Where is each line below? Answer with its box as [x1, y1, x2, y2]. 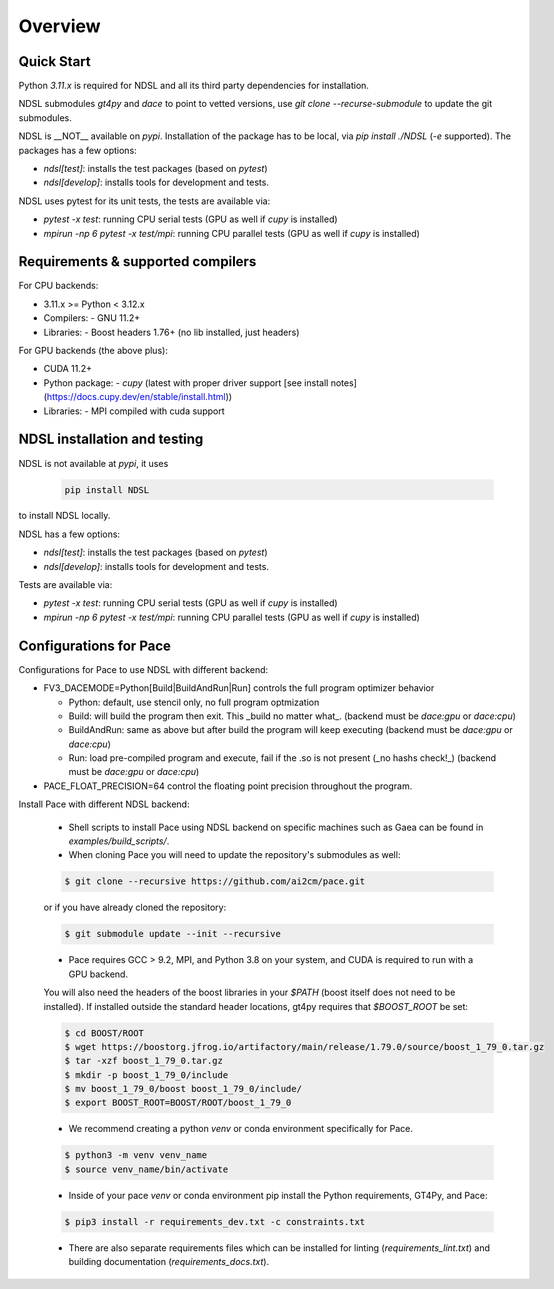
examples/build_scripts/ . [68, 835, 170, 847]
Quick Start [18, 53, 91, 70]
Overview [18, 15, 101, 37]
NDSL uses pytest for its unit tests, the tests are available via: [18, 195, 271, 207]
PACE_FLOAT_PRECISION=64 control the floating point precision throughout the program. [43, 780, 413, 792]
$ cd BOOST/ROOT [64, 1027, 145, 1039]
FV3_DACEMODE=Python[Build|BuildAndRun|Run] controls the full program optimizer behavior [43, 682, 435, 694]
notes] [330, 376, 357, 389]
